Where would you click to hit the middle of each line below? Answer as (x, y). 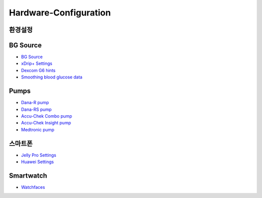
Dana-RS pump (36, 109)
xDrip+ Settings (37, 63)
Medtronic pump (38, 129)
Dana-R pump (35, 103)
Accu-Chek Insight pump (46, 123)
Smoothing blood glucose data (52, 77)
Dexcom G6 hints (38, 70)
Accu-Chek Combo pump (47, 116)
